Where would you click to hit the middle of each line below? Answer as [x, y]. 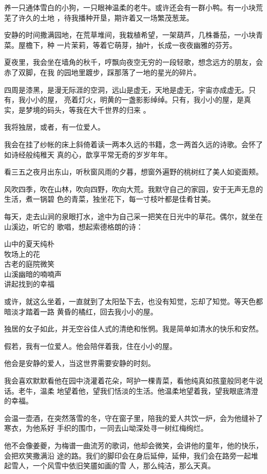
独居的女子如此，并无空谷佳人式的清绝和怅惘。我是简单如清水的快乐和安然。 [133, 329]
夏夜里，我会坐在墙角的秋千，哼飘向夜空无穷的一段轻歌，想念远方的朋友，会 [133, 62]
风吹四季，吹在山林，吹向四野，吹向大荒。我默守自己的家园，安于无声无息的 [133, 189]
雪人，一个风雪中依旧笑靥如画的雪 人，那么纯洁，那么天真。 [113, 466]
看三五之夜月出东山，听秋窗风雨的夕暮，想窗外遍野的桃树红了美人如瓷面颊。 [133, 172]
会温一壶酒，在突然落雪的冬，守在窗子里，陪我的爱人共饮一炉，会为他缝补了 [133, 418]
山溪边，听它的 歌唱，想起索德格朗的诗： [74, 226]
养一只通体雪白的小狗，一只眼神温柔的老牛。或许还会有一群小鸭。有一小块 [130, 7]
